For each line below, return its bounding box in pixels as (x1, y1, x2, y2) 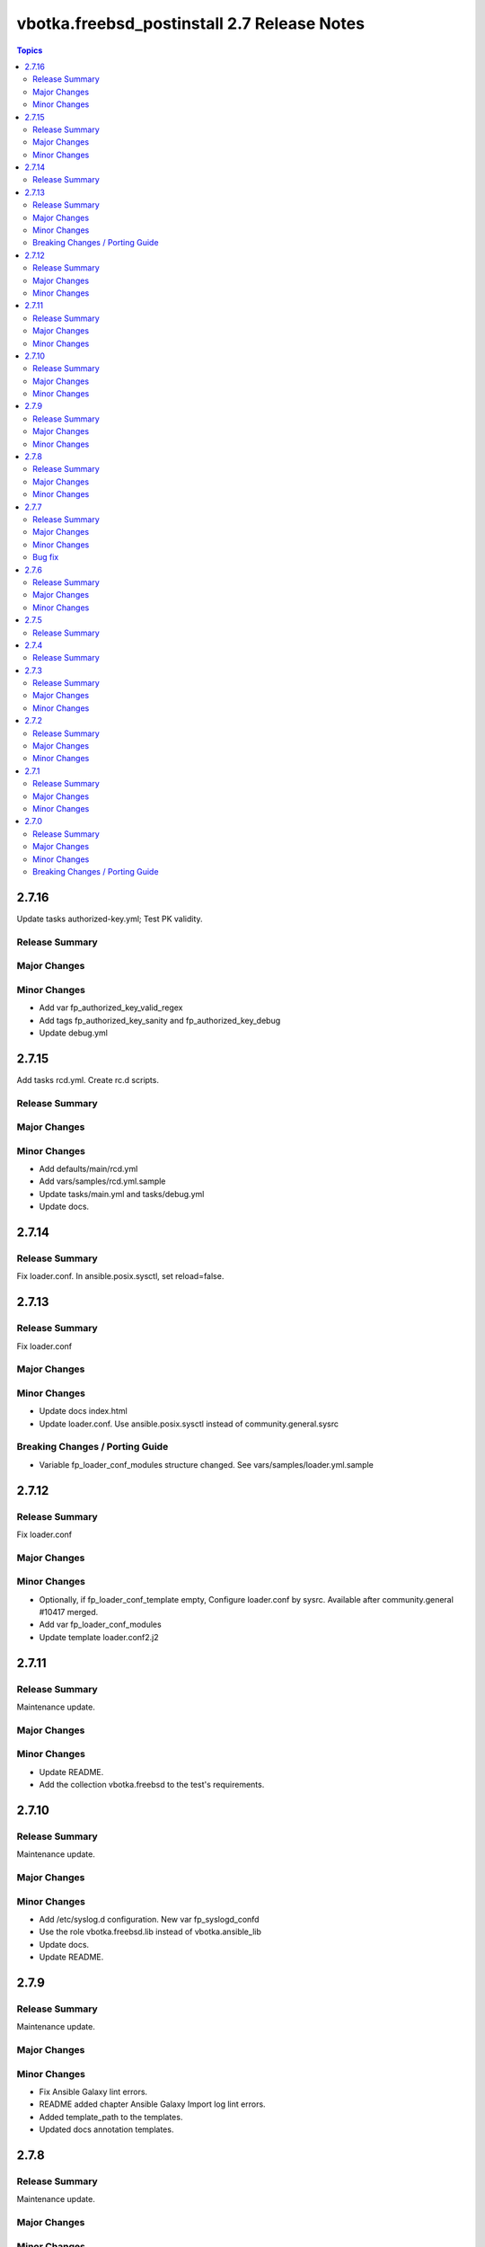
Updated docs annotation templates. (39, 2124, 174, 2135)
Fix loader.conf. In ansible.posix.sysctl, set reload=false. (16, 1271, 225, 1282)
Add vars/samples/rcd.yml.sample (39, 1176, 166, 1186)
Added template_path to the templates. (39, 2111, 183, 2122)
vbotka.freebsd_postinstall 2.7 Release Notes (16, 13, 366, 33)
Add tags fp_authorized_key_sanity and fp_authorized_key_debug (39, 1015, 281, 1026)
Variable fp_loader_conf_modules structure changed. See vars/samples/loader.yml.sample (39, 1459, 375, 1470)
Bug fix (32, 552, 59, 563)
